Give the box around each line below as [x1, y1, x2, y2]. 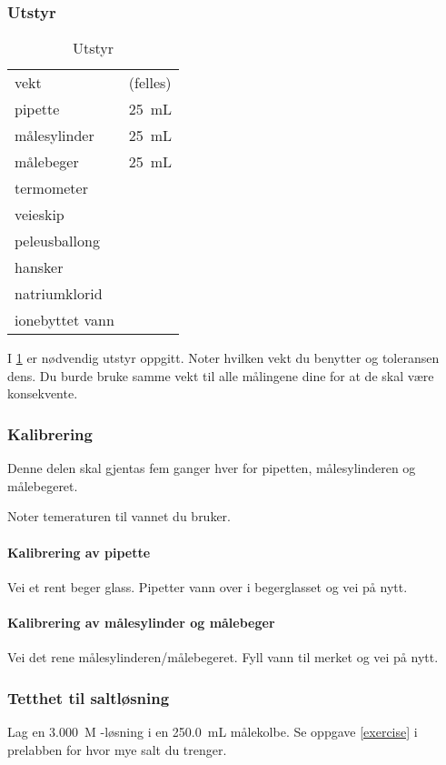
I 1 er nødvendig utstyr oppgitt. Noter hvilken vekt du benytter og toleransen [7, 348, 440, 367]
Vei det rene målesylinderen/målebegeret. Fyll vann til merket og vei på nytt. [7, 648, 439, 667]
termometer [15, 177, 88, 199]
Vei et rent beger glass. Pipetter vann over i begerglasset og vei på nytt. [7, 577, 408, 596]
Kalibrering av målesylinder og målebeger [7, 612, 275, 631]
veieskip [15, 204, 64, 226]
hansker [15, 257, 64, 278]
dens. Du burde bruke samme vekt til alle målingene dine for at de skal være [7, 366, 434, 385]
